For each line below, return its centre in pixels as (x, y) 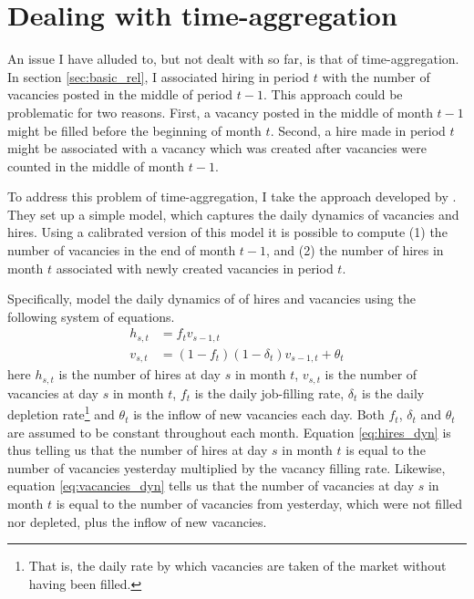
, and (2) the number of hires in (355, 250)
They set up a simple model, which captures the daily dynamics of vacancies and (233, 214)
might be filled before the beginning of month (134, 130)
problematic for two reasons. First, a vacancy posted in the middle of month (220, 112)
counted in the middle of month (96, 165)
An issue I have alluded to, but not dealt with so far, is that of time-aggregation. (233, 59)
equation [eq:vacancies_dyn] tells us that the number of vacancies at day (211, 485)
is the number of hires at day (140, 374)
